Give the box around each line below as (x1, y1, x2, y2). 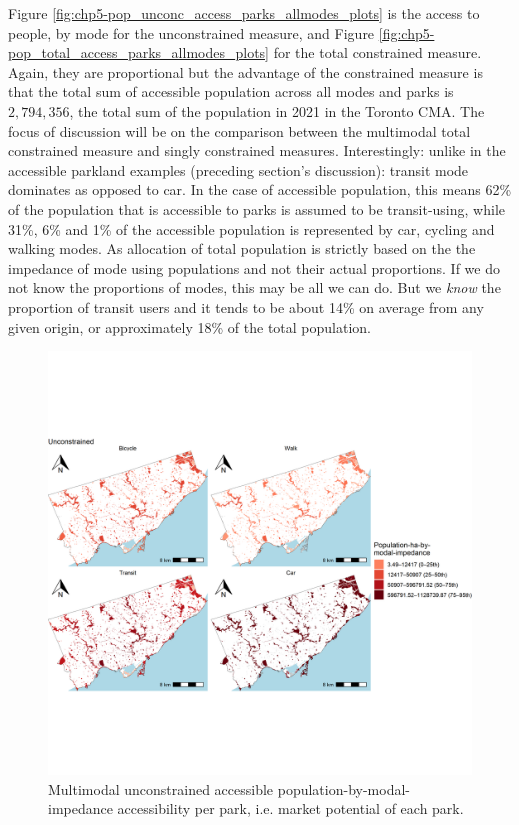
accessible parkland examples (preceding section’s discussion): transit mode (8, 159, 469, 180)
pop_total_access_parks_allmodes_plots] (8, 42, 269, 63)
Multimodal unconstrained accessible (48, 778, 274, 799)
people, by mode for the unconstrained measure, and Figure (8, 22, 375, 43)
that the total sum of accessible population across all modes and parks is (8, 81, 454, 102)
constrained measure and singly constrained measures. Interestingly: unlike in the (8, 140, 506, 161)
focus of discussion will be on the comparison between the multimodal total (8, 120, 471, 141)
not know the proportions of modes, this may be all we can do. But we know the (8, 277, 501, 298)
